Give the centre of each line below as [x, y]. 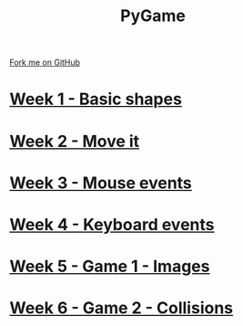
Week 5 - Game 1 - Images [110, 267]
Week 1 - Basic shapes [96, 99]
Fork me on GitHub [45, 63]
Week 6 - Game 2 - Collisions [121, 308]
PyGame [153, 16]
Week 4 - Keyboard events [112, 224]
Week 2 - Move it [75, 141]
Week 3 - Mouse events [101, 183]
